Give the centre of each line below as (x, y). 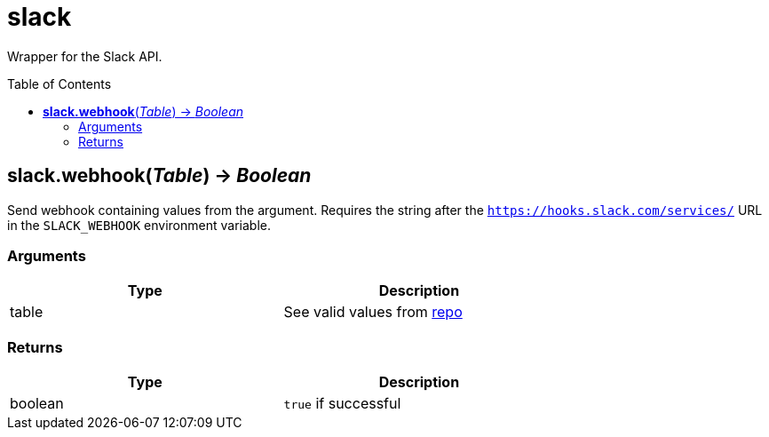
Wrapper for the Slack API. (85, 56)
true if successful (342, 404)
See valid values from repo (373, 312)
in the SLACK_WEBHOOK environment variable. (139, 225)
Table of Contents (59, 83)
